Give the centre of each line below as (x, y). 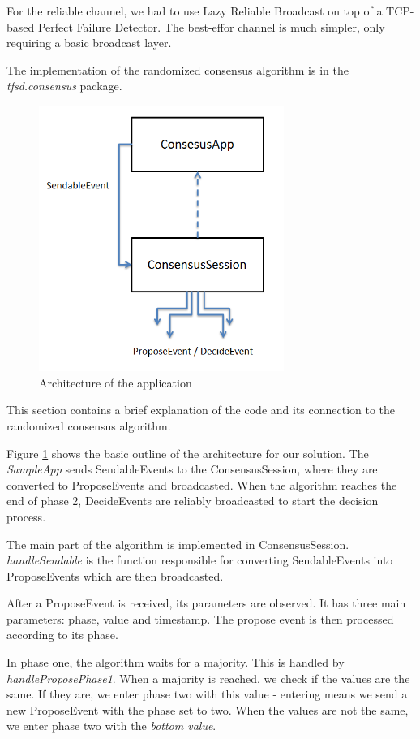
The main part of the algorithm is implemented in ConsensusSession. (178, 544)
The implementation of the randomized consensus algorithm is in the (178, 69)
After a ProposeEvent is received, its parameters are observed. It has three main (206, 603)
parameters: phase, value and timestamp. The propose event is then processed (200, 618)
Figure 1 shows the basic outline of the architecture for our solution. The (188, 453)
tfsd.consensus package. (64, 86)
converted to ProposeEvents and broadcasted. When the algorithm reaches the (202, 484)
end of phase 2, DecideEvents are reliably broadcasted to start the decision (193, 501)
